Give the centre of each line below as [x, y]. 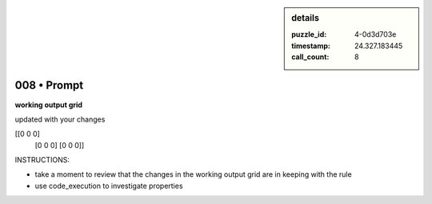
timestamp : [311, 46]
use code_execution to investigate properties [109, 186]
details [306, 18]
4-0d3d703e [376, 34]
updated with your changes [60, 119]
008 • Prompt [49, 85]
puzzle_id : [309, 34]
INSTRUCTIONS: [42, 160]
